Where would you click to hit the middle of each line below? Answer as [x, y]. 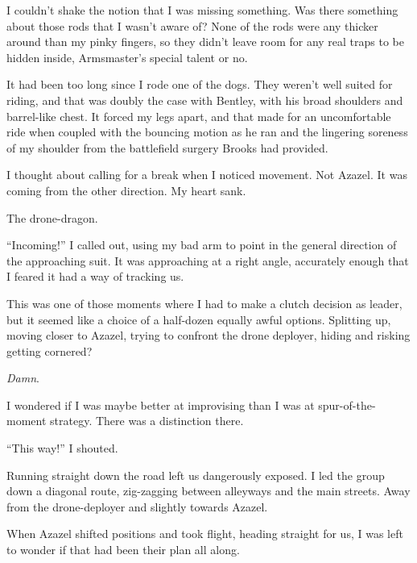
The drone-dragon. [52, 217]
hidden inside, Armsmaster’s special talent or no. [127, 57]
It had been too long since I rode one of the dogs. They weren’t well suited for [200, 84]
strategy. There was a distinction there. [147, 421]
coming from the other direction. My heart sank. [126, 190]
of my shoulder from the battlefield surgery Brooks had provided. [167, 147]
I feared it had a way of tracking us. [95, 276]
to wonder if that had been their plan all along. [123, 550]
